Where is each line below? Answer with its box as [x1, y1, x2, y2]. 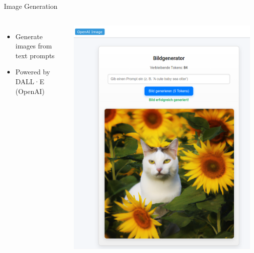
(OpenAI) [15, 86, 45, 96]
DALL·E [15, 76, 44, 86]
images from [15, 41, 52, 51]
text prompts [15, 50, 55, 60]
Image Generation [4, 1, 58, 11]
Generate [15, 31, 43, 41]
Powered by [15, 67, 50, 77]
